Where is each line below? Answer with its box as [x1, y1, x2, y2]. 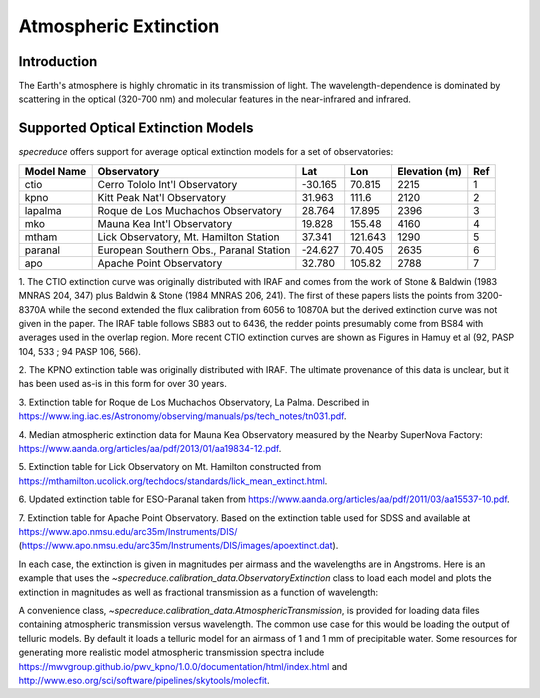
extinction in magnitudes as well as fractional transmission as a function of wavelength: [18, 586, 379, 598]
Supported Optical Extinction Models [18, 120, 254, 137]
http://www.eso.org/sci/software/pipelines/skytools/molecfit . [18, 674, 270, 686]
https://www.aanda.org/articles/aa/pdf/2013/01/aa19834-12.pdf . [18, 443, 282, 455]
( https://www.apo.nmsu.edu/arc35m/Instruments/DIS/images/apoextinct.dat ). [18, 540, 339, 552]
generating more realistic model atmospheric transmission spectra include [18, 646, 325, 659]
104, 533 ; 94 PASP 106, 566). [18, 345, 142, 357]
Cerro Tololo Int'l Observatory [97, 177, 238, 191]
